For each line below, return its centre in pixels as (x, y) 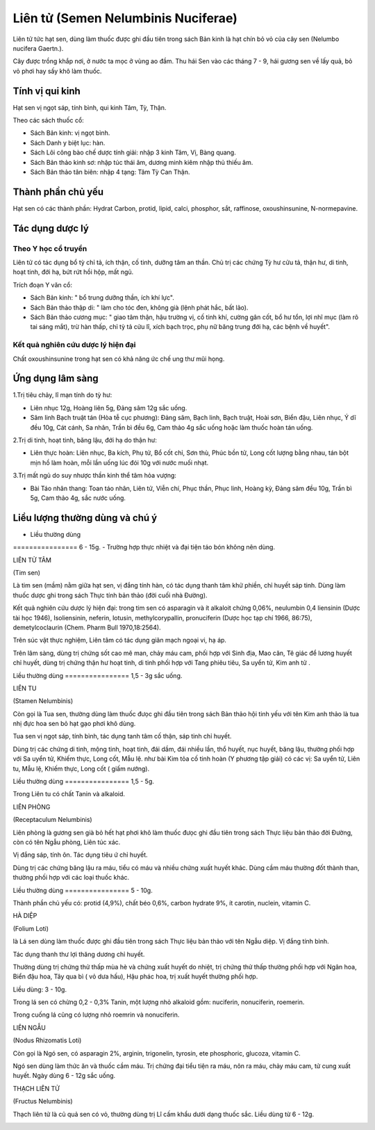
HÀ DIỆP (25, 916)
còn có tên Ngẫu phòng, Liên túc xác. (67, 842)
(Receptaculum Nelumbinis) (53, 820)
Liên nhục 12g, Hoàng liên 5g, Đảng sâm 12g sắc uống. (109, 407)
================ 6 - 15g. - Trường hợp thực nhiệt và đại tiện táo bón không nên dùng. (144, 547)
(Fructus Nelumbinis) (43, 1101)
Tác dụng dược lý (51, 228)
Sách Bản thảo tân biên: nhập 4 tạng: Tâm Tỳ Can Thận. (110, 172)
